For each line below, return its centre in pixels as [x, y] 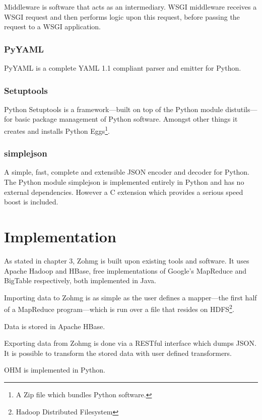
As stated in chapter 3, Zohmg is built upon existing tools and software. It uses [127, 260]
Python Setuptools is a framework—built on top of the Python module [114, 109]
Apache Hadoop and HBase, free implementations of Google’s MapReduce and [125, 270]
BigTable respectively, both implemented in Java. [80, 280]
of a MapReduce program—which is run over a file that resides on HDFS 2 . [119, 308]
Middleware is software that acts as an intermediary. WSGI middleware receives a [130, 7]
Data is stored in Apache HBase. [55, 326]
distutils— [241, 109]
